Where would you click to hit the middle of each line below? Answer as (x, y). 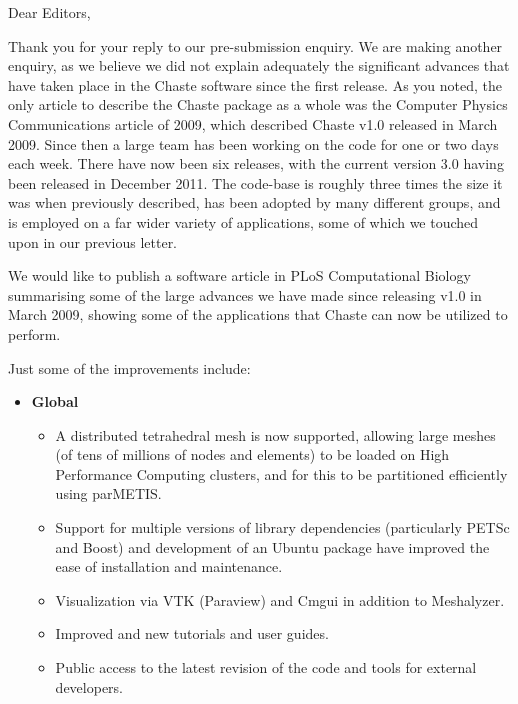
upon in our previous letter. (93, 241)
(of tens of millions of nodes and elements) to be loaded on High (252, 454)
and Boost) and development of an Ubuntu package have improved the (272, 546)
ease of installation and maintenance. (169, 566)
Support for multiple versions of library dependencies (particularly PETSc (282, 527)
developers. (89, 686)
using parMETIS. (108, 493)
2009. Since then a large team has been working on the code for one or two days (253, 143)
